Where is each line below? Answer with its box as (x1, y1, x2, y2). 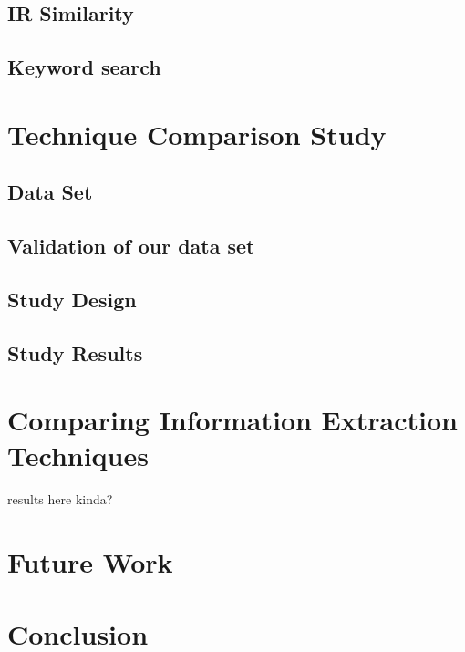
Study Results (7, 338, 143, 367)
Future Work (7, 543, 173, 581)
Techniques (7, 437, 149, 474)
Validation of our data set (7, 232, 255, 260)
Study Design (7, 285, 137, 313)
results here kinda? (7, 490, 113, 509)
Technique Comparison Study (7, 115, 387, 152)
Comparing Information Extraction (7, 401, 458, 439)
